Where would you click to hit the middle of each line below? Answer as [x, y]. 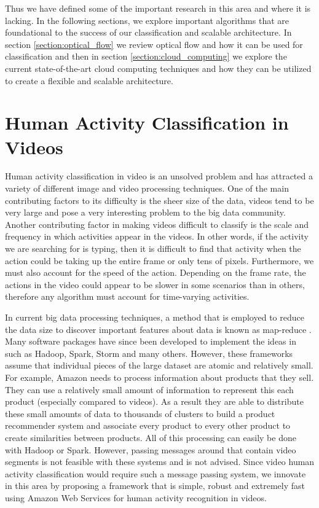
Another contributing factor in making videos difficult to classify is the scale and [157, 224]
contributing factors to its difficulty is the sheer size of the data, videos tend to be [159, 200]
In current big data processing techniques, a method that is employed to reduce [155, 317]
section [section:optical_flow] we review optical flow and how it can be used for [154, 44]
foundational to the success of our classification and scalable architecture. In [148, 32]
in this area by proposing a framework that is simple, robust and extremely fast [155, 486]
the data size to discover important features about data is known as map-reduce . [158, 329]
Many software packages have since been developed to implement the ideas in [151, 341]
